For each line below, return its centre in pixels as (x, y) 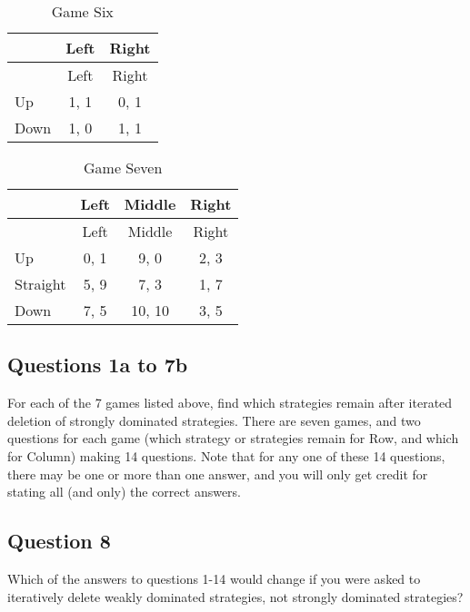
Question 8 (59, 541)
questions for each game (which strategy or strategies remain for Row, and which (233, 438)
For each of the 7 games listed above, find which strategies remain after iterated (230, 403)
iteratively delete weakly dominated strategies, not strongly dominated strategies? (235, 596)
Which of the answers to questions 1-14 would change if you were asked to (214, 578)
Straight (40, 284)
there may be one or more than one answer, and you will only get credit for (218, 474)
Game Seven (123, 168)
